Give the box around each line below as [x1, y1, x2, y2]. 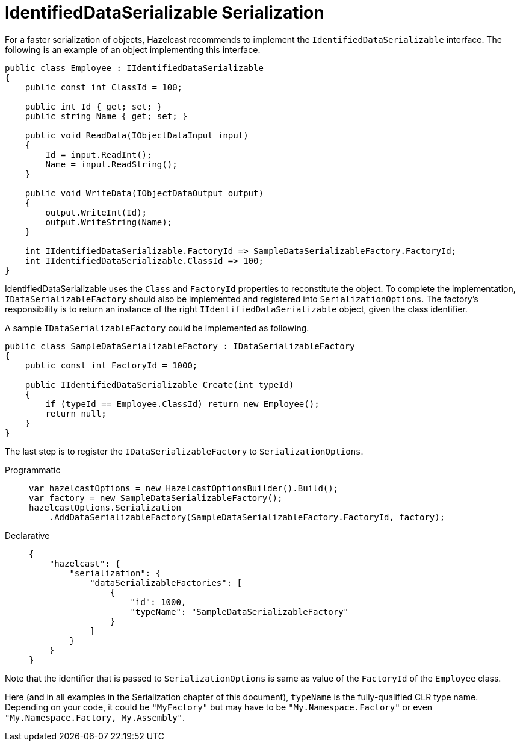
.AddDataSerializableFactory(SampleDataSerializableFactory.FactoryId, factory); [49, 512, 445, 522]
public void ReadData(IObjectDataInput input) [25, 130, 249, 140]
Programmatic [5, 464, 61, 475]
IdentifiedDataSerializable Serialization [5, 2, 324, 23]
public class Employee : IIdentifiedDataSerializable [5, 63, 264, 73]
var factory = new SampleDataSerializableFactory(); [29, 493, 283, 503]
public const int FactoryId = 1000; [25, 360, 198, 370]
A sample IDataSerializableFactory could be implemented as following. [5, 322, 309, 333]
